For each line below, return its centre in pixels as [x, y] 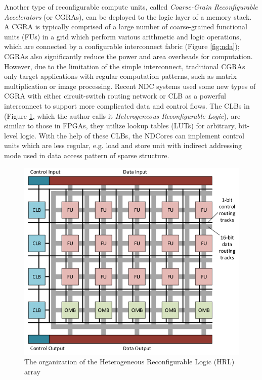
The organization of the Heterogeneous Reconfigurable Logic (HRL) [129, 362]
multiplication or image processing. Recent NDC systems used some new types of [130, 86]
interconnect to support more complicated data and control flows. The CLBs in [127, 105]
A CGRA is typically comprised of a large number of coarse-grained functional [126, 27]
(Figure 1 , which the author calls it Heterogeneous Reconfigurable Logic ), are [122, 115]
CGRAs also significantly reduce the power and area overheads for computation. [128, 56]
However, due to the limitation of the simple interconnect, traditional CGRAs [125, 66]
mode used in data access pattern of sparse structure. [87, 155]
